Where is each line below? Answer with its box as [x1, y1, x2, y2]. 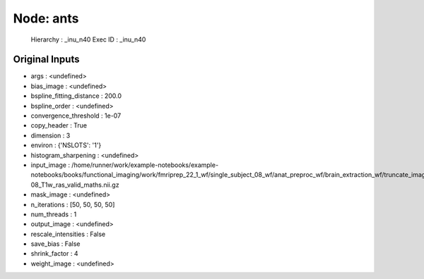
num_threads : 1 [30, 210, 77, 218]
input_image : [30, 161, 71, 169]
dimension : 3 [30, 131, 71, 139]
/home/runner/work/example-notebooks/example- [71, 161, 219, 169]
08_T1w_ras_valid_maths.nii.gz [30, 180, 119, 189]
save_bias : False [30, 240, 81, 248]
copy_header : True [30, 121, 88, 130]
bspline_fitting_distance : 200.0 [30, 92, 122, 100]
